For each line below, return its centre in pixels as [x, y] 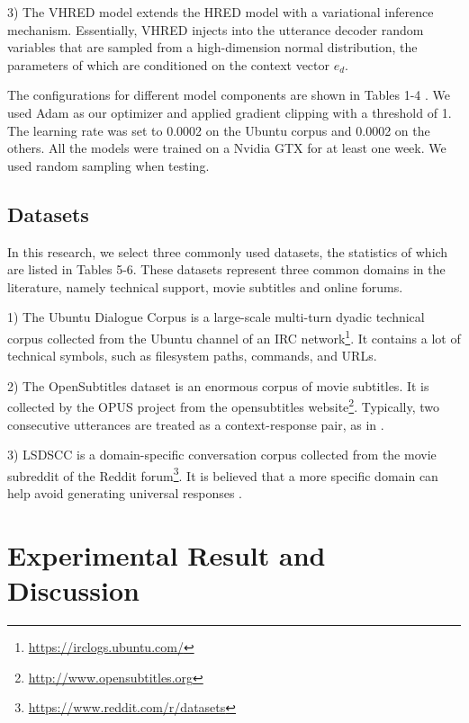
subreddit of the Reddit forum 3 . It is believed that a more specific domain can [223, 474]
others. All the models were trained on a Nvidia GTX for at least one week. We [227, 148]
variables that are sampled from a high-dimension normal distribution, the [212, 47]
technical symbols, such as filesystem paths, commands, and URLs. [192, 356]
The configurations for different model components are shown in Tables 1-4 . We [229, 95]
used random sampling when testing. [108, 165]
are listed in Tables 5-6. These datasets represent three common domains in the [226, 269]
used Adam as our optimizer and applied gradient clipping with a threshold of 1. [230, 112]
